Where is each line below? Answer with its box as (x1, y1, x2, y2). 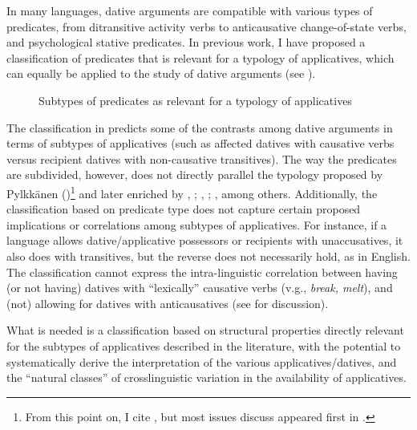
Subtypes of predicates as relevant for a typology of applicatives (38, 91, 352, 108)
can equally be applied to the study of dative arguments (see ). (6, 65, 316, 82)
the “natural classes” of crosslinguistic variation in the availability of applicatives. (6, 369, 407, 386)
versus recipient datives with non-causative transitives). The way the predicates (6, 150, 397, 167)
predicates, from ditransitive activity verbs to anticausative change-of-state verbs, (6, 18, 407, 34)
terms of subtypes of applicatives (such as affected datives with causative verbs (6, 135, 395, 152)
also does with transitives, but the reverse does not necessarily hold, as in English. (6, 247, 411, 264)
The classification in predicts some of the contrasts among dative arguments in (6, 119, 393, 136)
